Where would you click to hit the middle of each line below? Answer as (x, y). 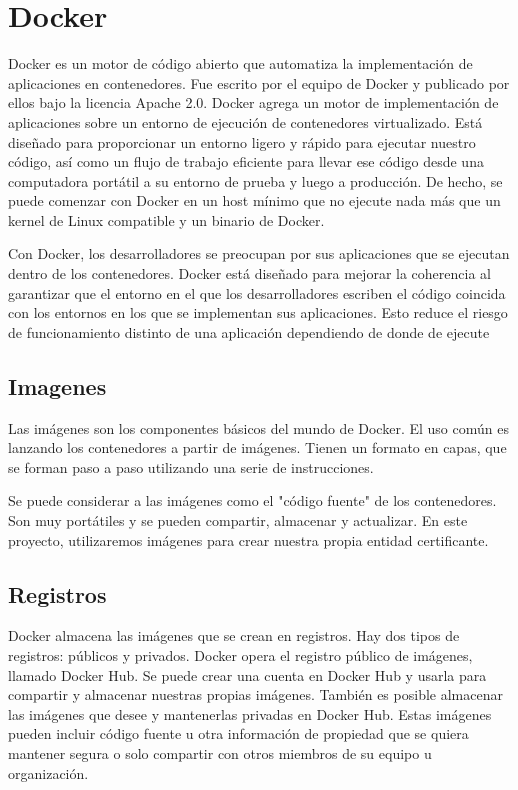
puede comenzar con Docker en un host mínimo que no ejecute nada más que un (254, 200)
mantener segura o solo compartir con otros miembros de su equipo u (220, 752)
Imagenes (57, 385)
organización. (48, 772)
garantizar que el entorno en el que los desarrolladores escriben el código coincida (257, 292)
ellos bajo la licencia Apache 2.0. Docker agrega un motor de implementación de (253, 102)
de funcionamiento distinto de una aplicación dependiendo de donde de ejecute (249, 331)
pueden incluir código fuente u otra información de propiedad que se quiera (238, 733)
